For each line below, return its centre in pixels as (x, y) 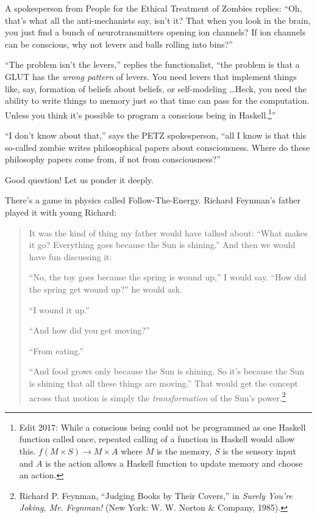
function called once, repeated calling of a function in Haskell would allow (157, 439)
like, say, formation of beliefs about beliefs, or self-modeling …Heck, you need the (156, 88)
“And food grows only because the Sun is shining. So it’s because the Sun (167, 371)
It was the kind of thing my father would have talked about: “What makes (168, 232)
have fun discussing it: (70, 256)
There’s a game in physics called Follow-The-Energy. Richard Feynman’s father (153, 200)
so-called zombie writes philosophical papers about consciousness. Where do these (158, 147)
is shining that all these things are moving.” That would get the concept (163, 383)
